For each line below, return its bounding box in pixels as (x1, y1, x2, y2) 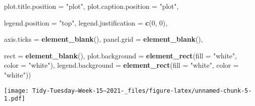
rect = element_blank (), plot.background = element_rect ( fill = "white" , (4, 50, 237, 60)
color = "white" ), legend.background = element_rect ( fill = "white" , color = (4, 60, 239, 70)
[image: (4, 87, 29, 94)
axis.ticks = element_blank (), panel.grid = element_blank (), (4, 34, 203, 44)
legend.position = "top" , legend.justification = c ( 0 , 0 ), (4, 17, 168, 27)
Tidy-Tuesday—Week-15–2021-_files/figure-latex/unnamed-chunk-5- (32, 87, 252, 94)
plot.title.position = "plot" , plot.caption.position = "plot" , (4, 1, 179, 11)
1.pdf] (4, 95, 25, 103)
